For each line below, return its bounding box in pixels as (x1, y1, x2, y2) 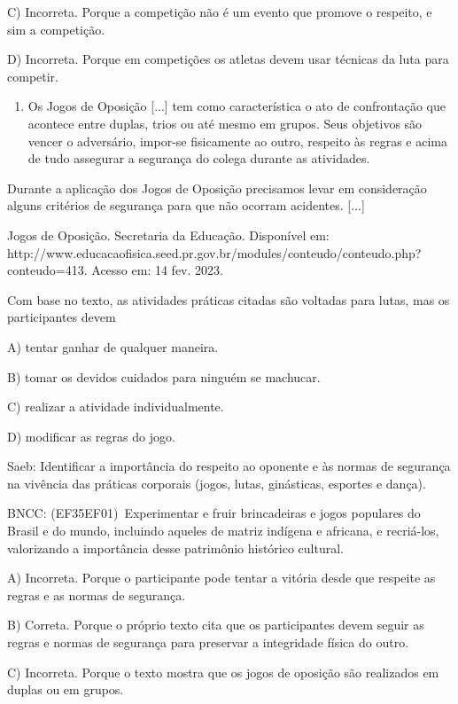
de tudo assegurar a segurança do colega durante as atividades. (27, 149, 370, 168)
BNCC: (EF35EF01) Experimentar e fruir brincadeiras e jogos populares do (7, 504, 421, 522)
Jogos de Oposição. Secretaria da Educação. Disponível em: (7, 225, 330, 244)
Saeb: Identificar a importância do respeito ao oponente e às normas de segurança (7, 457, 451, 475)
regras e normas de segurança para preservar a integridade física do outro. (7, 633, 409, 652)
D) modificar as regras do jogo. (7, 426, 175, 445)
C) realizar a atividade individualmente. (7, 397, 224, 416)
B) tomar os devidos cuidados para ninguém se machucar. (7, 367, 321, 386)
